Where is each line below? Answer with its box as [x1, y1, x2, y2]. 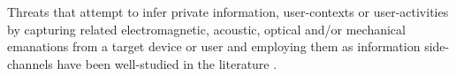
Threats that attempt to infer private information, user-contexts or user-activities [7, 3, 449, 20]
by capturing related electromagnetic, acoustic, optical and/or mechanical [7, 19, 406, 38]
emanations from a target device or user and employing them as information [7, 37, 421, 56]
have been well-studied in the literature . [57, 54, 277, 72]
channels [7, 54, 53, 72]
